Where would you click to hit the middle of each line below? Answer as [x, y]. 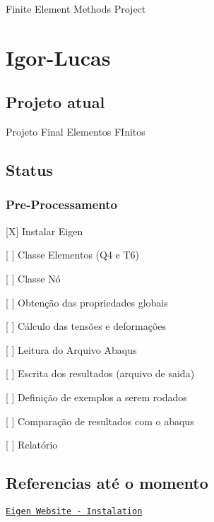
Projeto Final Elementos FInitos [76, 132]
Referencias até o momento [107, 483]
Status [29, 170]
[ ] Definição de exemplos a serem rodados [96, 397]
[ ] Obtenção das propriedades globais [87, 302]
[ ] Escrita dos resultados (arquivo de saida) [100, 373]
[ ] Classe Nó [33, 278]
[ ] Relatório [32, 445]
